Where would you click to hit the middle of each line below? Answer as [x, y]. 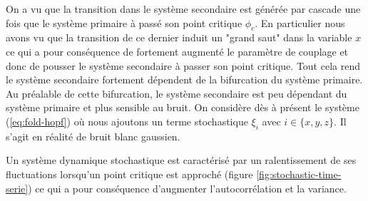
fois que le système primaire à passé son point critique [124, 22]
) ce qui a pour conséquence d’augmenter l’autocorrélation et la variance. [187, 188]
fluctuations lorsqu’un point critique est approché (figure [129, 174]
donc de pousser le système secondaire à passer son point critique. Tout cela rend [183, 65]
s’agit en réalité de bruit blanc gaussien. [93, 136]
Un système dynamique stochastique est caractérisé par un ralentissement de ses [181, 160]
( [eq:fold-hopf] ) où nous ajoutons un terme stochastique [127, 121]
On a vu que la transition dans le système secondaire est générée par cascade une [183, 9]
